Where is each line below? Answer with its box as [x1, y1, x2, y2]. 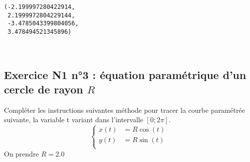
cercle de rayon [4, 81, 83, 96]
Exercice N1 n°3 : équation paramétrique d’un [4, 67, 247, 82]
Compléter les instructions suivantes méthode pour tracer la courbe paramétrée [4, 104, 245, 115]
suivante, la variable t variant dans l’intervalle [4, 114, 143, 125]
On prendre [4, 148, 39, 159]
